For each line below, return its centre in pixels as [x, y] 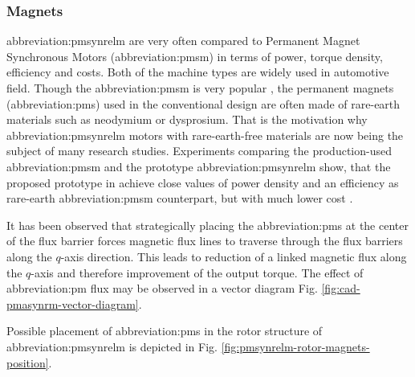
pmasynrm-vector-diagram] [73, 303]
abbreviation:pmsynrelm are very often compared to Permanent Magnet [183, 41]
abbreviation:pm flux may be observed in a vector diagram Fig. [162, 288]
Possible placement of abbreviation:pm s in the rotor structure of [165, 331]
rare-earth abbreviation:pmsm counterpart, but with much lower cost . [180, 198]
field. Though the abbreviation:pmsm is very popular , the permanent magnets [200, 88]
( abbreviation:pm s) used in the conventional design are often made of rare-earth [203, 103]
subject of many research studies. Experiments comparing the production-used [199, 151]
